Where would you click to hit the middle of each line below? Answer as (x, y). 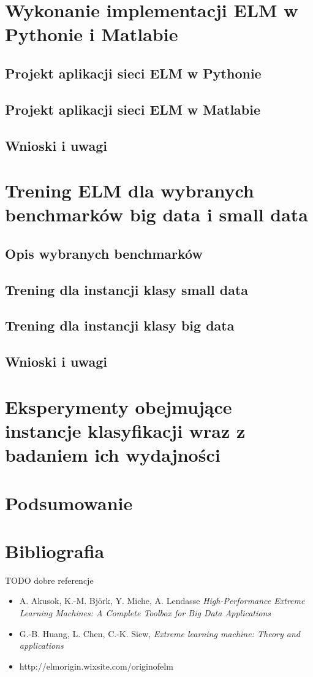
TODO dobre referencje (49, 580)
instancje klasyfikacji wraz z (125, 430)
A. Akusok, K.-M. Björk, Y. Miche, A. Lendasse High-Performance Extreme (162, 601)
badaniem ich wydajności (113, 455)
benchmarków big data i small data (157, 214)
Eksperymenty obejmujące (119, 406)
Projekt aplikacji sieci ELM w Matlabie (133, 109)
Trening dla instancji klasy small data (127, 289)
